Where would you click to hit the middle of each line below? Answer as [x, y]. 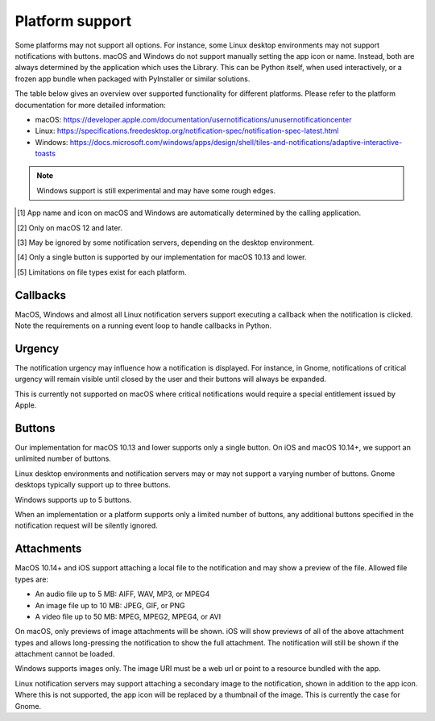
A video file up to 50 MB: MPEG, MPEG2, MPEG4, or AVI [128, 616]
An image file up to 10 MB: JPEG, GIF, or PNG [110, 605]
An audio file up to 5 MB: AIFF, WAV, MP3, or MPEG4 [122, 594]
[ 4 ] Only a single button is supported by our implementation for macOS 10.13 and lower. [162, 257]
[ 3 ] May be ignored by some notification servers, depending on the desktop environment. [166, 242]
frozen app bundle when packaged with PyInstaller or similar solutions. [133, 79]
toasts [46, 154]
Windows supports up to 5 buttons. [73, 499]
